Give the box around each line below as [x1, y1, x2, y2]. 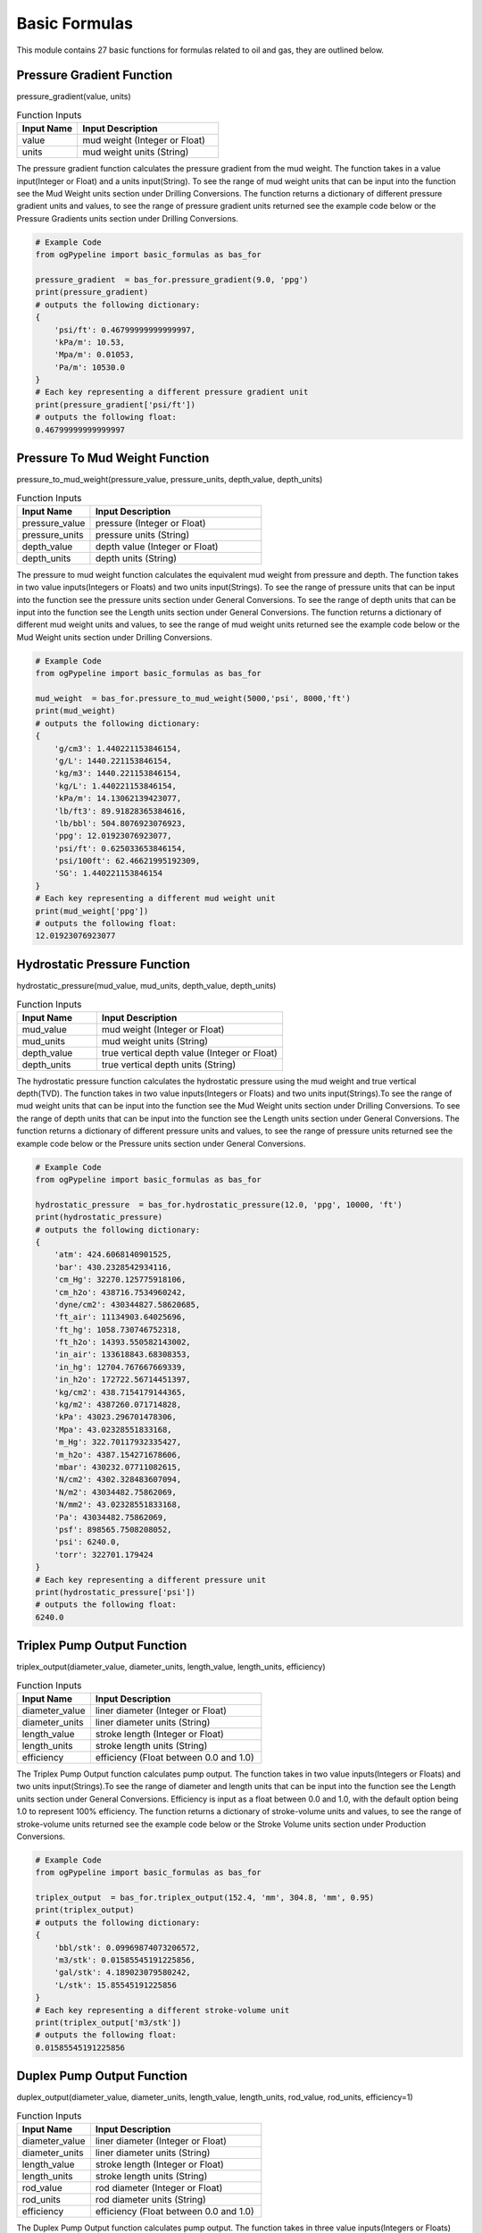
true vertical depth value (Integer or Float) [101, 1046, 278, 1058]
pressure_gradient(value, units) [16, 91, 131, 102]
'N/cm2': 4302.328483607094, [54, 1475, 182, 1484]
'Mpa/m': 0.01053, [54, 349, 135, 360]
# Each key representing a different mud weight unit [35, 893, 276, 904]
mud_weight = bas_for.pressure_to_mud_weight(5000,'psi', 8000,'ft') [35, 693, 352, 703]
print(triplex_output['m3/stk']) [35, 2017, 182, 2028]
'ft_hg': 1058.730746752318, [54, 1325, 182, 1334]
